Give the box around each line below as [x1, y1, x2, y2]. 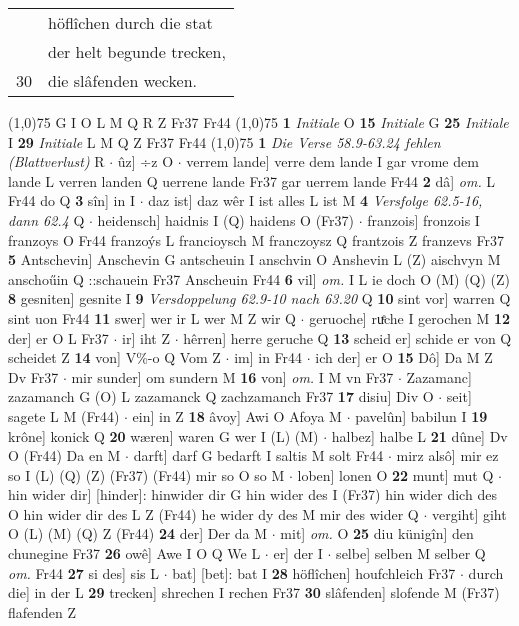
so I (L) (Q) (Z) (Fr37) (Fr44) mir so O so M [8, 464, 285, 485]
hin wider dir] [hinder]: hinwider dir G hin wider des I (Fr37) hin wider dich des [8, 484, 497, 505]
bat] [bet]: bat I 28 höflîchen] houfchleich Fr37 [172, 562, 456, 583]
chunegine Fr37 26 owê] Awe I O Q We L [8, 543, 261, 564]
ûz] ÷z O [117, 151, 174, 172]
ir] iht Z [122, 327, 170, 348]
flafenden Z [8, 601, 77, 622]
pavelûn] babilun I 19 [355, 405, 488, 426]
